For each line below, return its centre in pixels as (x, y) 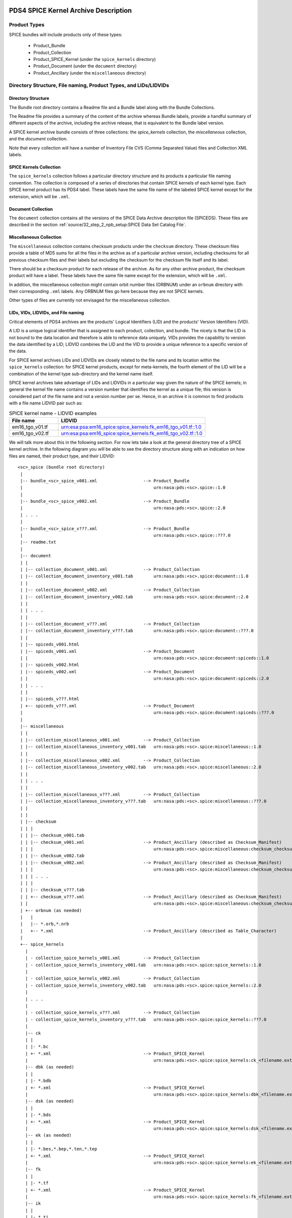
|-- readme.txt (38, 542)
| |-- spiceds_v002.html (50, 665)
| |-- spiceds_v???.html (50, 699)
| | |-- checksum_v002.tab (52, 856)
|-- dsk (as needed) (50, 1101)
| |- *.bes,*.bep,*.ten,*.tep (61, 1149)
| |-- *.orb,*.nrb (45, 924)
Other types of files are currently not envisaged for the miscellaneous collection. (90, 300)
